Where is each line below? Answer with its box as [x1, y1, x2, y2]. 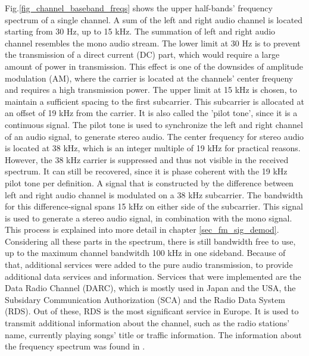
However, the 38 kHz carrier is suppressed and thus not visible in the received [5, 153, 289, 165]
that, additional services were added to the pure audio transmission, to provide [5, 258, 293, 271]
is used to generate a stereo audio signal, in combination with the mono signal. [5, 211, 292, 224]
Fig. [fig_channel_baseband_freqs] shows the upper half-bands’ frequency [5, 2, 273, 14]
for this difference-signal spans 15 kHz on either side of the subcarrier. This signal [5, 200, 303, 213]
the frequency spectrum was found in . [5, 340, 145, 352]
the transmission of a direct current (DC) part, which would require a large [5, 48, 280, 61]
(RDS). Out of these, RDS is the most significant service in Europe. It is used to [5, 305, 299, 317]
